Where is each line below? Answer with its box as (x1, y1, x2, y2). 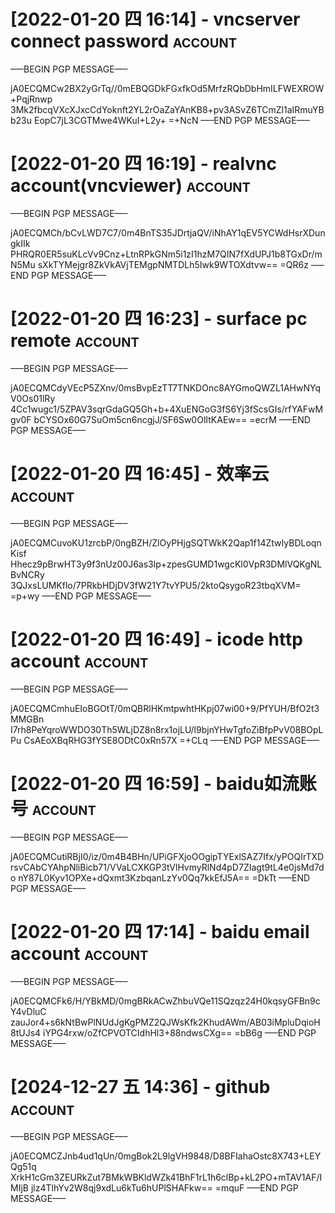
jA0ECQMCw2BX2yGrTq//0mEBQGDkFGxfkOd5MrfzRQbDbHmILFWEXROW (10, 82, 325, 94)
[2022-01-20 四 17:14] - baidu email (10, 920, 310, 943)
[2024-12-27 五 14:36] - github (10, 1075, 271, 1098)
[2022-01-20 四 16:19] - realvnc (10, 153, 277, 175)
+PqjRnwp (10, 93, 53, 105)
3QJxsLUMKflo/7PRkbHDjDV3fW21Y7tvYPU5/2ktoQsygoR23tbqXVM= (10, 579, 302, 591)
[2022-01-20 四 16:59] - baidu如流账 (10, 772, 317, 795)
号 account (10, 797, 97, 820)
